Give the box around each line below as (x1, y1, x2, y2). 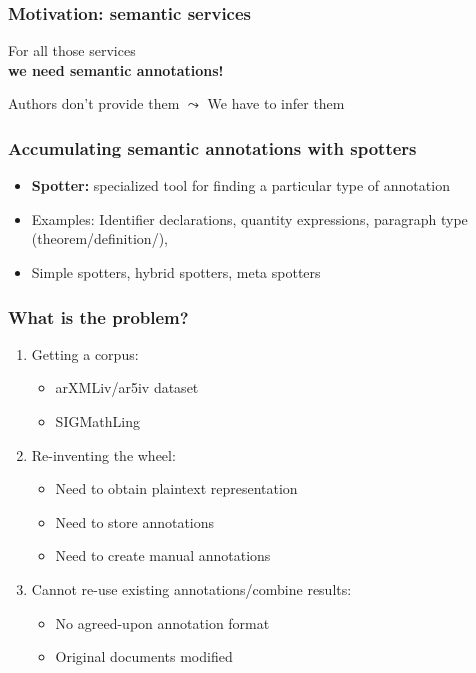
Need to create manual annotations (55, 545, 271, 566)
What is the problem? (8, 304, 189, 329)
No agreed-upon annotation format (55, 612, 270, 633)
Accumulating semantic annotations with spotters (8, 135, 417, 160)
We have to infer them (207, 93, 345, 114)
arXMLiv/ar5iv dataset (55, 377, 199, 398)
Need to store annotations (55, 511, 215, 532)
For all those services (8, 40, 136, 61)
